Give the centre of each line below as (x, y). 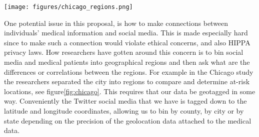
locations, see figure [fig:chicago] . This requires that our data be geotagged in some (130, 91)
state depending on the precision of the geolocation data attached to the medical (128, 120)
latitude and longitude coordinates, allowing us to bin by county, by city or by (124, 111)
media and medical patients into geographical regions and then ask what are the (127, 62)
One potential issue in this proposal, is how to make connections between (116, 23)
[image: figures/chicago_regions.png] (68, 7)
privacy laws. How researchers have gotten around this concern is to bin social (124, 52)
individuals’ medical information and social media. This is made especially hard (126, 33)
